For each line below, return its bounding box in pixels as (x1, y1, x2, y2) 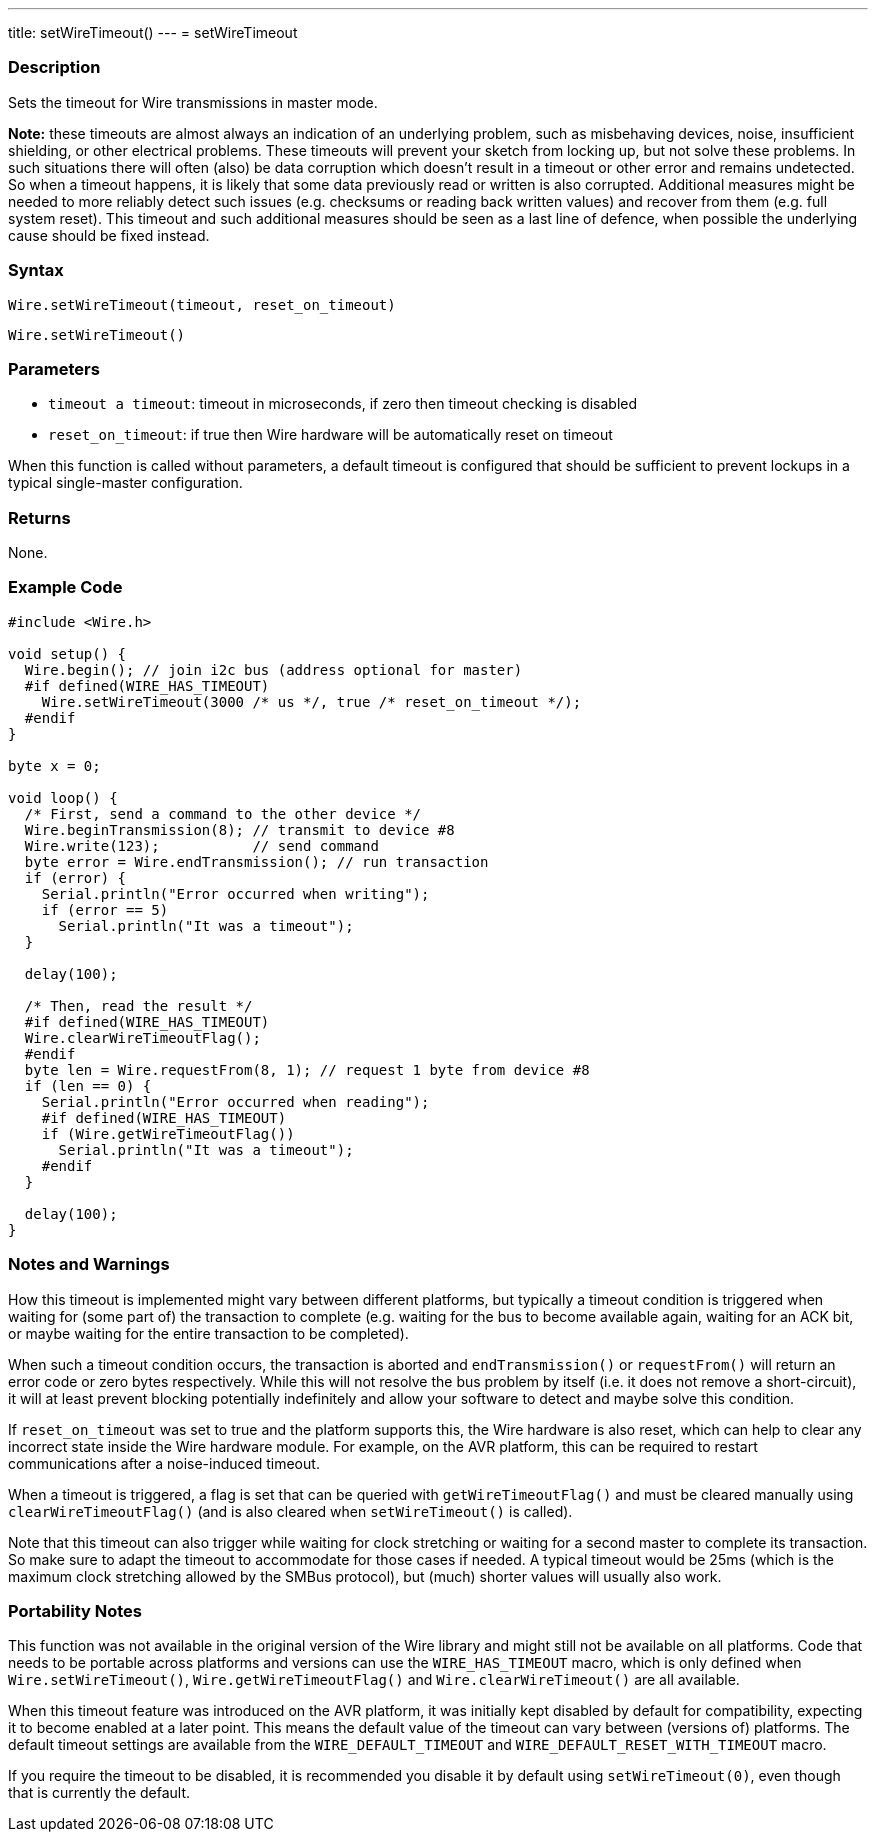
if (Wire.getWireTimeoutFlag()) (41, 1125, 295, 1142)
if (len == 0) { (24, 1077, 152, 1094)
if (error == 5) (41, 901, 169, 918)
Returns (8, 507, 71, 528)
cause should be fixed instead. (8, 226, 210, 244)
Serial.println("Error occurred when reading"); (41, 1093, 430, 1110)
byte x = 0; (8, 757, 101, 774)
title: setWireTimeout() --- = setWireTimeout (8, 24, 298, 41)
